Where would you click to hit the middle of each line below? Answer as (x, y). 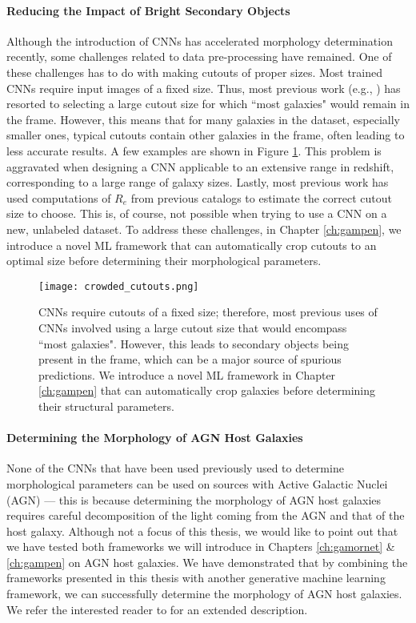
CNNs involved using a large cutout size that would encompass (193, 327)
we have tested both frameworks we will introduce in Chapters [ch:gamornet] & (201, 547)
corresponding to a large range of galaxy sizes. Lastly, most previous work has (198, 182)
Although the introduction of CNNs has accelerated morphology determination (200, 40)
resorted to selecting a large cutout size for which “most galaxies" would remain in (208, 104)
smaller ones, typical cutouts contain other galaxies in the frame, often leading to (206, 135)
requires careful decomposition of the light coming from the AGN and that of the (206, 515)
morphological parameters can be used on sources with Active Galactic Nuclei (197, 483)
